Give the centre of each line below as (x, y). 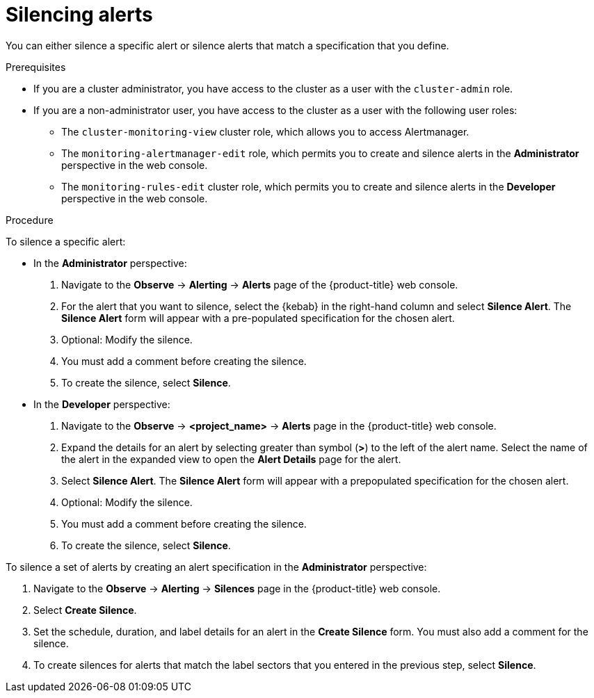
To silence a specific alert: (66, 241)
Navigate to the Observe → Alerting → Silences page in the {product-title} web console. (237, 588)
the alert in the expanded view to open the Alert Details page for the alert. (231, 459)
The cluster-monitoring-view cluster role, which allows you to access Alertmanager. (265, 131)
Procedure (30, 220)
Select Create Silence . (85, 610)
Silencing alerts (79, 15)
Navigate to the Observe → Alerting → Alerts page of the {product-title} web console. (260, 284)
